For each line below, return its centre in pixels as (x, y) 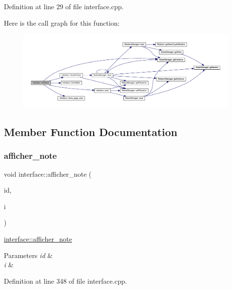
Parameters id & (28, 255)
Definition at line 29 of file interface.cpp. (64, 6)
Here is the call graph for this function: (62, 23)
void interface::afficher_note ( (48, 174)
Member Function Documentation (91, 131)
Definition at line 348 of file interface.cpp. (65, 281)
